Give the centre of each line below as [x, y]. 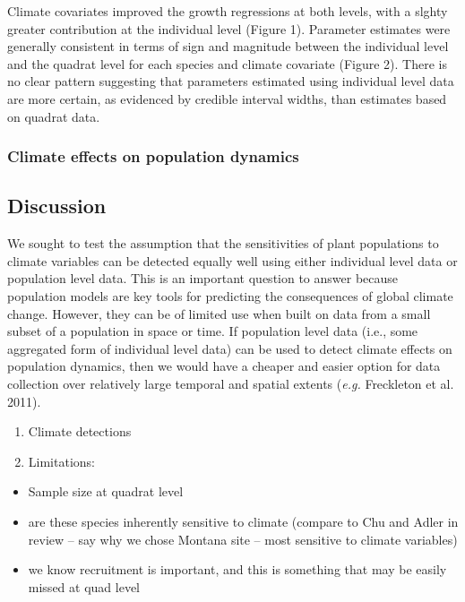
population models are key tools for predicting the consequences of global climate [230, 295]
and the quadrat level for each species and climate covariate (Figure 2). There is [227, 63]
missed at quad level [84, 586]
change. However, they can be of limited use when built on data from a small [219, 313]
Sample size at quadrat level [106, 491]
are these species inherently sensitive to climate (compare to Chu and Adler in [243, 521]
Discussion [57, 206]
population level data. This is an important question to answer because [203, 278]
